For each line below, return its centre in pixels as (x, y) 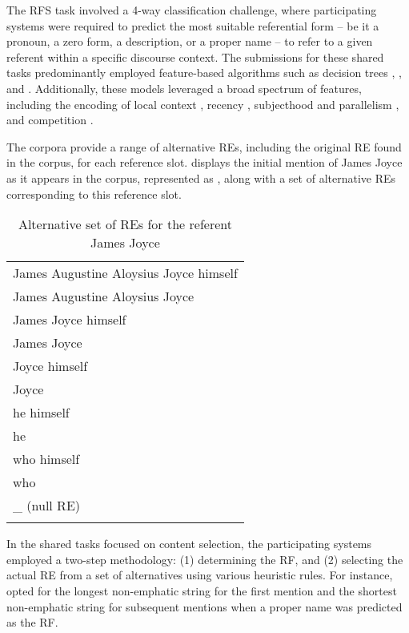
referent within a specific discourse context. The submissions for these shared (195, 56)
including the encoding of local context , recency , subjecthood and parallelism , (203, 104)
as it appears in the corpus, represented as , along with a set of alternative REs (201, 177)
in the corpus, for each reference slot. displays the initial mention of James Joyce (204, 162)
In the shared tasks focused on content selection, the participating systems (189, 544)
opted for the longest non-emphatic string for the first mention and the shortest (202, 590)
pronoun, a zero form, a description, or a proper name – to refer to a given (190, 41)
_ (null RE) (47, 506)
